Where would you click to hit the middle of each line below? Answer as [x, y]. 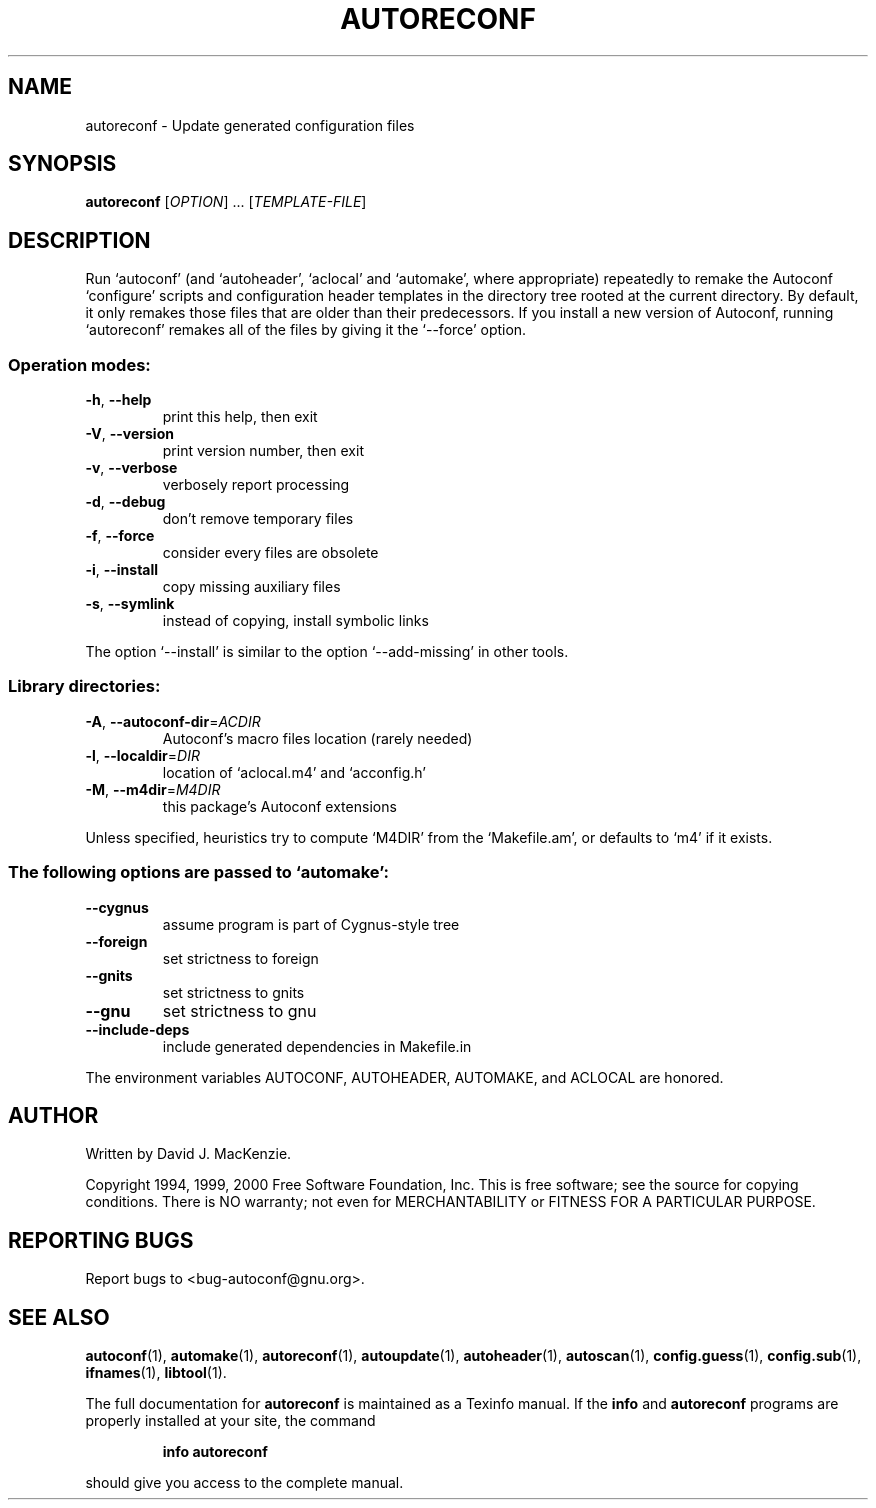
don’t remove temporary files [258, 519]
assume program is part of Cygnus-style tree [311, 924]
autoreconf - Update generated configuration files [250, 125]
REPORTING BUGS [101, 1240]
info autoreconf [215, 1452]
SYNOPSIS [62, 164]
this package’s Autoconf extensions [279, 806]
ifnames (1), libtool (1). [156, 1373]
